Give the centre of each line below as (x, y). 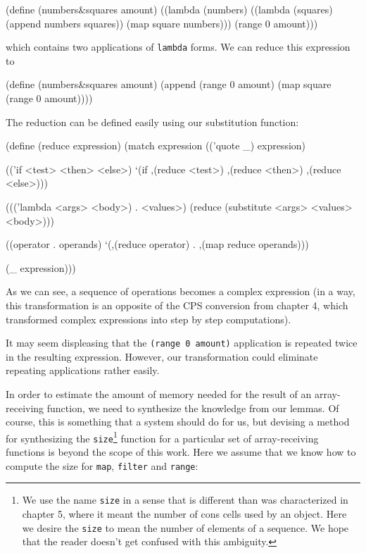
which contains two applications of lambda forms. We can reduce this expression (178, 47)
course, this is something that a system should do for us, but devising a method (178, 422)
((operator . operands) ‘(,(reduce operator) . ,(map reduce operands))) (157, 244)
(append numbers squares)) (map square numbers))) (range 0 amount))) (162, 23)
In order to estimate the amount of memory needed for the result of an (159, 394)
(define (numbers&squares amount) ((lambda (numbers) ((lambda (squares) (169, 9)
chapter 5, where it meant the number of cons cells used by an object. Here (184, 514)
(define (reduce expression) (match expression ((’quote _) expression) (156, 145)
